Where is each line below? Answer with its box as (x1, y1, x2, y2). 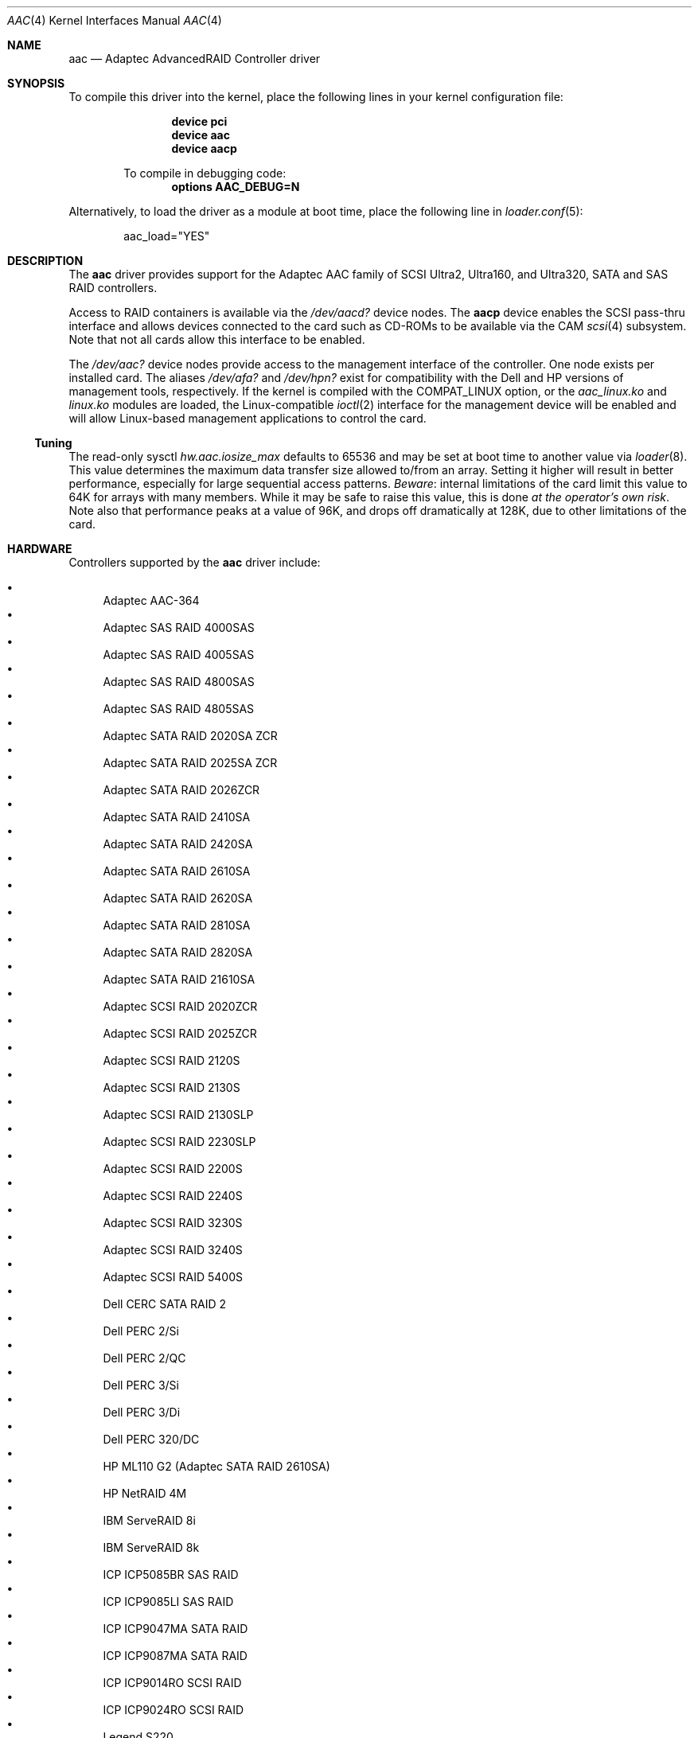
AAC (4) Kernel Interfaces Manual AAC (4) (7, 14, 222, 27)
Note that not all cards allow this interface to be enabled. (68, 333, 365, 346)
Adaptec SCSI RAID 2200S (103, 1162, 243, 1175)
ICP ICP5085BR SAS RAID (103, 1568, 239, 1581)
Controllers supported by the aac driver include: (68, 555, 321, 569)
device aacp (171, 142, 237, 155)
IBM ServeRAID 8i (103, 1514, 196, 1527)
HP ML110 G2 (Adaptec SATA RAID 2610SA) (103, 1459, 330, 1473)
